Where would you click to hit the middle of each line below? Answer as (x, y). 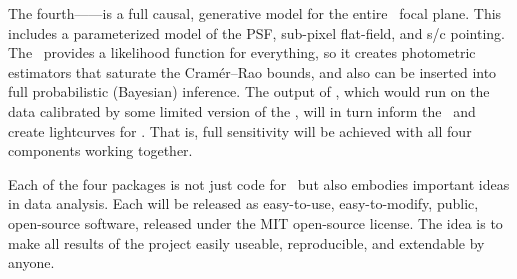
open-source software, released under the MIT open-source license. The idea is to (255, 222)
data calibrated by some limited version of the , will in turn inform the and (242, 110)
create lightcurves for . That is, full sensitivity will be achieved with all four (240, 130)
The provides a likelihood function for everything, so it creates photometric (242, 52)
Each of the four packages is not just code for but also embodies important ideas (259, 183)
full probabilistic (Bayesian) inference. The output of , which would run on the (249, 91)
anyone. (31, 262)
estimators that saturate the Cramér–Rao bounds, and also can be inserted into (252, 71)
